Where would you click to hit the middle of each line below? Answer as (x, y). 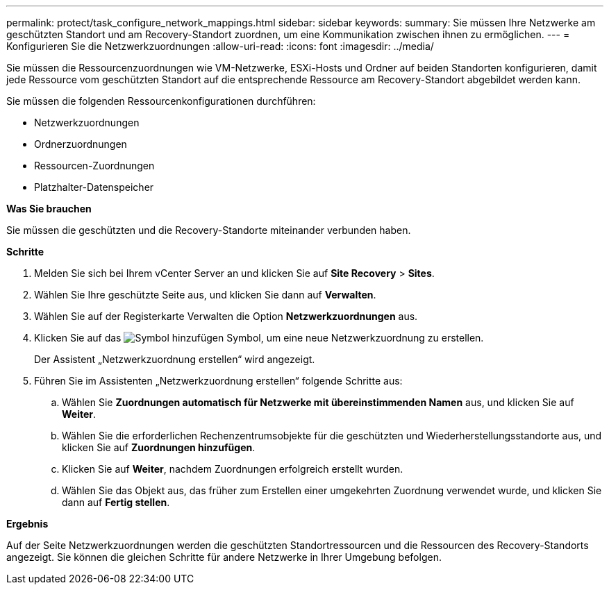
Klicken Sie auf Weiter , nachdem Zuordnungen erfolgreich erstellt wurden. (233, 469)
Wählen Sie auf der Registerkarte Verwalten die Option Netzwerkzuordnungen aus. (226, 316)
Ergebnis (27, 524)
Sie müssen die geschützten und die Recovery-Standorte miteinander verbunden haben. (209, 230)
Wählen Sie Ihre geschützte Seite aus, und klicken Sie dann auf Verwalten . (205, 295)
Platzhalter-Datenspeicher (94, 187)
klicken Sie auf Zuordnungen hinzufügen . (159, 447)
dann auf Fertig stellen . (116, 502)
